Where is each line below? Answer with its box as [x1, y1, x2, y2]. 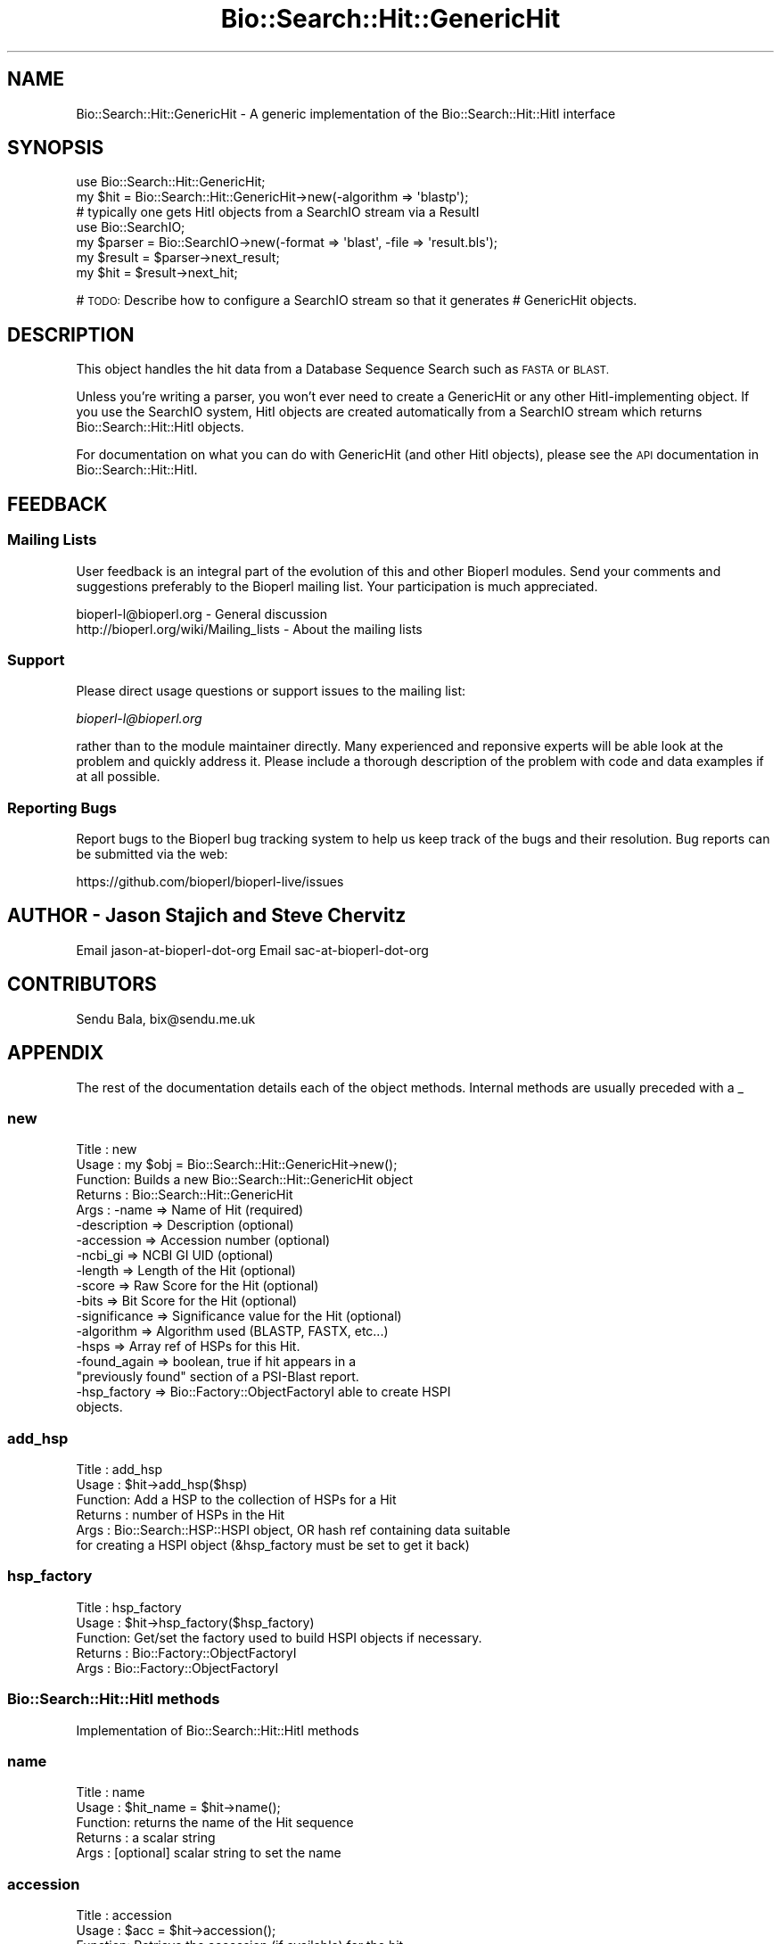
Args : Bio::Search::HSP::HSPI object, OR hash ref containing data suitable [76, 1522, 511, 1538]
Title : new [76, 1141, 137, 1157]
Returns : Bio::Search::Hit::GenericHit [76, 1187, 293, 1203]
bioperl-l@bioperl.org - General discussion [76, 605, 328, 622]
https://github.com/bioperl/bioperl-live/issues [76, 874, 344, 889]
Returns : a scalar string [76, 1830, 216, 1846]
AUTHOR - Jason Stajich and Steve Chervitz [7, 904, 407, 927]
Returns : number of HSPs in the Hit [76, 1507, 285, 1523]
